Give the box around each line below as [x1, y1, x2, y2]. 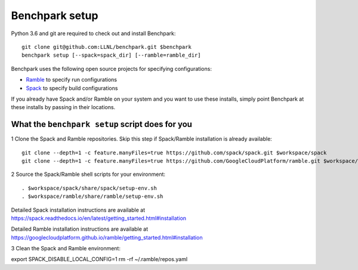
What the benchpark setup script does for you [11, 119, 192, 129]
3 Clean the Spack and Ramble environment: [11, 245, 121, 252]
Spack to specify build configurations [26, 84, 118, 92]
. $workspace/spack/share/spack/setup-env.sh [21, 185, 158, 191]
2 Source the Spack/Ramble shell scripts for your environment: [11, 170, 166, 178]
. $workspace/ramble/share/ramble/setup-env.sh [21, 193, 163, 200]
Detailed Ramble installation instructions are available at [11, 225, 149, 232]
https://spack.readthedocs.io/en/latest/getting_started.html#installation [11, 215, 187, 222]
